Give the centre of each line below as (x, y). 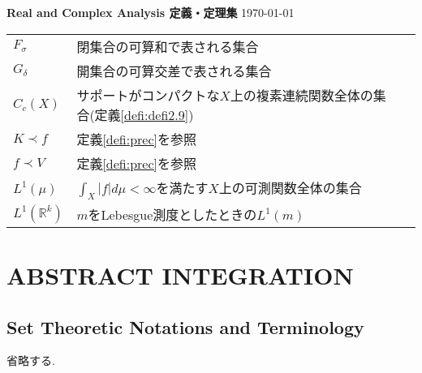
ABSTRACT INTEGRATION (180, 274)
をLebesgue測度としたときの (172, 214)
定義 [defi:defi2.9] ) (144, 114)
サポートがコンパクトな (148, 95)
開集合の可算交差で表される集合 (174, 71)
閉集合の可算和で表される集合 (168, 46)
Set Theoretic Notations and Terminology (185, 326)
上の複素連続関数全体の (301, 95)
